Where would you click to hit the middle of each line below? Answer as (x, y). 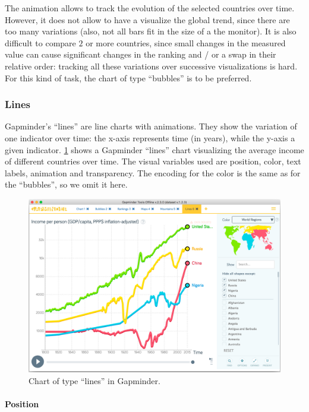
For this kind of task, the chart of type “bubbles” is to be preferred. (128, 77)
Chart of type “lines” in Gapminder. (94, 380)
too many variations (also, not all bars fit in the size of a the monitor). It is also (151, 31)
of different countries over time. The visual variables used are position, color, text (153, 161)
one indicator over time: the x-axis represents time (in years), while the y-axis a (150, 137)
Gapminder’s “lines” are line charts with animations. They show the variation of (151, 126)
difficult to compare (40, 42)
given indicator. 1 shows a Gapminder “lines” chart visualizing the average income (154, 149)
